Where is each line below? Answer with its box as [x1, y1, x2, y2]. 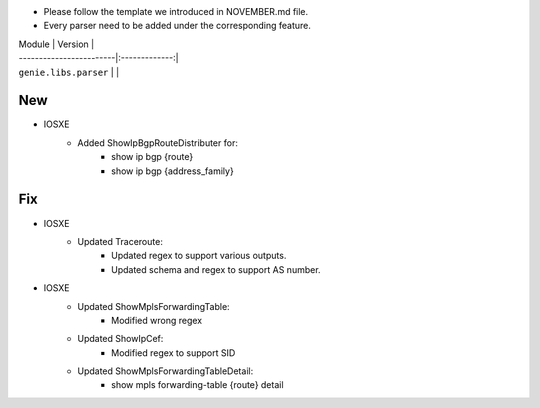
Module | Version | [18, 38, 95, 50]
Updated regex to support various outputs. [111, 250, 287, 262]
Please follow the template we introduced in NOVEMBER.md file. [43, 6, 309, 17]
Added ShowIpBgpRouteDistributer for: [77, 136, 239, 149]
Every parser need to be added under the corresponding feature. [43, 20, 312, 32]
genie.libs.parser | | [18, 66, 120, 78]
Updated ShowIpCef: [77, 333, 164, 345]
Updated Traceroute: [77, 235, 164, 247]
